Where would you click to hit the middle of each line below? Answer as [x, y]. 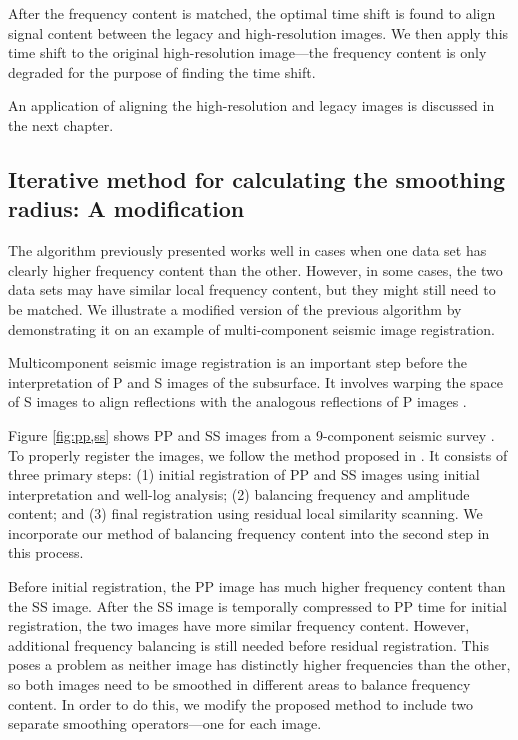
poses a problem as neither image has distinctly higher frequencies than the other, [259, 664]
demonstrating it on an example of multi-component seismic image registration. [251, 328]
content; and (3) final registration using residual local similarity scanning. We [245, 513]
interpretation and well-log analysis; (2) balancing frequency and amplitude [239, 493]
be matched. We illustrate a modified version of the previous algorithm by [235, 308]
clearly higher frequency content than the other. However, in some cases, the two [255, 269]
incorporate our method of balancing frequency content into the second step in [249, 532]
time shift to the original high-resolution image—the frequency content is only [247, 52]
